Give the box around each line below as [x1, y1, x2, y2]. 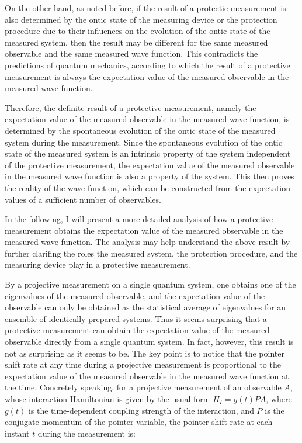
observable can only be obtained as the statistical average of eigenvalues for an [5, 301, 286, 313]
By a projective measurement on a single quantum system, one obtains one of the [5, 278, 296, 290]
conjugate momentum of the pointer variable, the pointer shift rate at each [5, 416, 273, 428]
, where [266, 393, 292, 404]
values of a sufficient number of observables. [5, 193, 161, 205]
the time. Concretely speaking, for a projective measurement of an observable [5, 381, 282, 393]
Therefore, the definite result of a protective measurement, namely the [5, 101, 256, 113]
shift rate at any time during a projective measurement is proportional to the [5, 358, 281, 371]
